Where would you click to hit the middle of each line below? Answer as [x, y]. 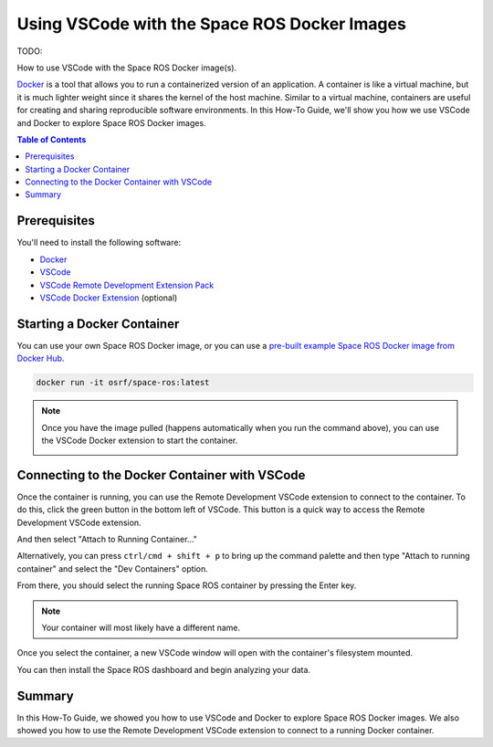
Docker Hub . [41, 358]
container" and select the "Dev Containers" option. [113, 568]
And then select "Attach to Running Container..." [107, 540]
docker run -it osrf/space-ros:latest [123, 383]
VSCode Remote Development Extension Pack [127, 285]
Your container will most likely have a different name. [141, 627]
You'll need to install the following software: [99, 243]
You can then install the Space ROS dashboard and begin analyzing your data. [163, 669]
